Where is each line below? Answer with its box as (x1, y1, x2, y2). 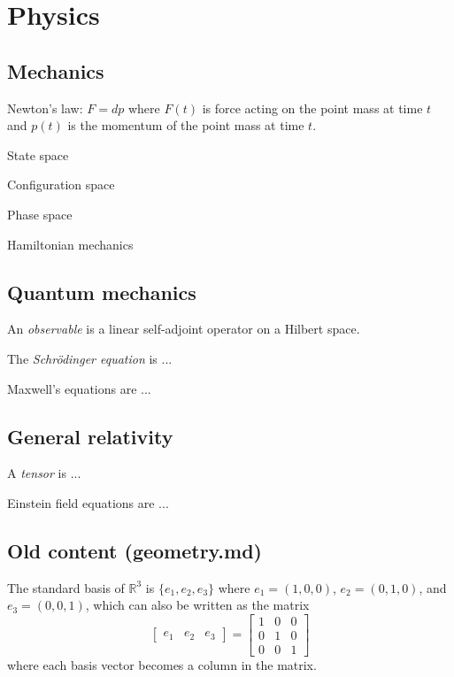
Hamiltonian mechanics (7, 235, 134, 253)
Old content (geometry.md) (7, 536, 262, 564)
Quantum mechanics (7, 278, 196, 305)
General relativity (7, 422, 173, 450)
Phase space (7, 204, 73, 223)
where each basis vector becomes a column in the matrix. (7, 656, 317, 673)
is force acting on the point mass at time (202, 98, 423, 117)
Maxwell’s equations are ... (7, 379, 151, 397)
